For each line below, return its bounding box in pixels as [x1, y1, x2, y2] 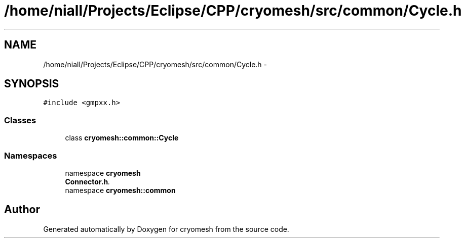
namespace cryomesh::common [65, 185, 176, 195]
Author [4, 203, 40, 216]
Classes [4, 115, 36, 125]
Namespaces [4, 150, 57, 161]
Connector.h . [65, 177, 110, 186]
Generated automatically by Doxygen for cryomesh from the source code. [43, 224, 289, 233]
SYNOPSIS [4, 77, 59, 90]
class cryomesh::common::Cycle [65, 133, 179, 142]
